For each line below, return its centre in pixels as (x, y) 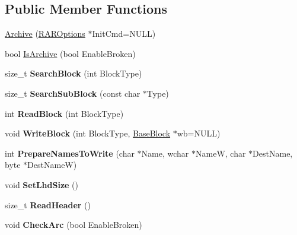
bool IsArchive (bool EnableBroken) (70, 53)
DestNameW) (52, 165)
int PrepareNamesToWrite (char (70, 153)
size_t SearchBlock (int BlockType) (74, 73)
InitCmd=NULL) (124, 34)
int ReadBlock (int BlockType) (64, 113)
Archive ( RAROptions (45, 34)
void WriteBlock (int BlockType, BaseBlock (88, 133)
